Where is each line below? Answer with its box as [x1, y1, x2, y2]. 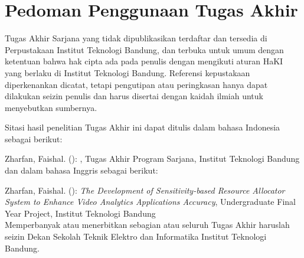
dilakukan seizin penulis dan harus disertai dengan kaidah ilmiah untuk [5, 90, 263, 102]
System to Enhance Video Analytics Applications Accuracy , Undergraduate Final [5, 195, 296, 208]
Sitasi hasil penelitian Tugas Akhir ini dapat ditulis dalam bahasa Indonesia [5, 121, 280, 133]
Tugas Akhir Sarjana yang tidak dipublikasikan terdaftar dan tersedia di [5, 32, 267, 44]
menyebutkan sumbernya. [5, 101, 97, 113]
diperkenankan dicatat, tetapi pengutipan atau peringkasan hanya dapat [5, 78, 268, 90]
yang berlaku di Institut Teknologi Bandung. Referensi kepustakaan [5, 66, 250, 79]
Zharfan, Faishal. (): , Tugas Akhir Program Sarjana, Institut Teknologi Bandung [5, 152, 300, 165]
